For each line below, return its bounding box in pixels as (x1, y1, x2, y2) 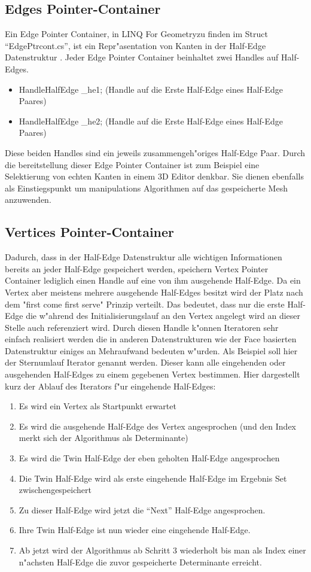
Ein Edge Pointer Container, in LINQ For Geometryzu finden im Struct (5, 28, 268, 40)
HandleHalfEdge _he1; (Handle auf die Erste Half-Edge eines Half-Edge (19, 83, 283, 95)
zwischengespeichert (19, 483, 92, 496)
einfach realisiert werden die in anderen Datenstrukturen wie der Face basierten (5, 333, 297, 345)
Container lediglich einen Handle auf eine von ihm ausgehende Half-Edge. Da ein (5, 274, 301, 287)
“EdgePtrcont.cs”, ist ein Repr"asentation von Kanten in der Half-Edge (5, 39, 266, 51)
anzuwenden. (5, 193, 51, 206)
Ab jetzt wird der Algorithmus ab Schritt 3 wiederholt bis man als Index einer (19, 544, 306, 556)
